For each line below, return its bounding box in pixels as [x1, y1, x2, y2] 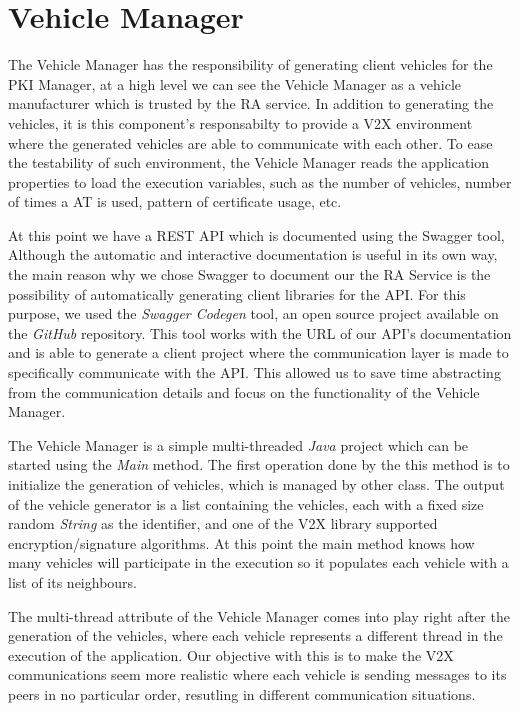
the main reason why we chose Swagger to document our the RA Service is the [8, 264, 491, 285]
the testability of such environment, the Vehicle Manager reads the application [8, 152, 490, 173]
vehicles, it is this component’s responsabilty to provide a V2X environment [8, 112, 473, 133]
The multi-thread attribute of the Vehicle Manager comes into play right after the [8, 605, 510, 626]
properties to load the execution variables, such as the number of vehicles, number [8, 171, 512, 192]
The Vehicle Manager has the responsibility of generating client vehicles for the [8, 54, 493, 75]
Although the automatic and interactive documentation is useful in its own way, [8, 244, 498, 265]
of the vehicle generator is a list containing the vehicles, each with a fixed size [8, 493, 484, 514]
